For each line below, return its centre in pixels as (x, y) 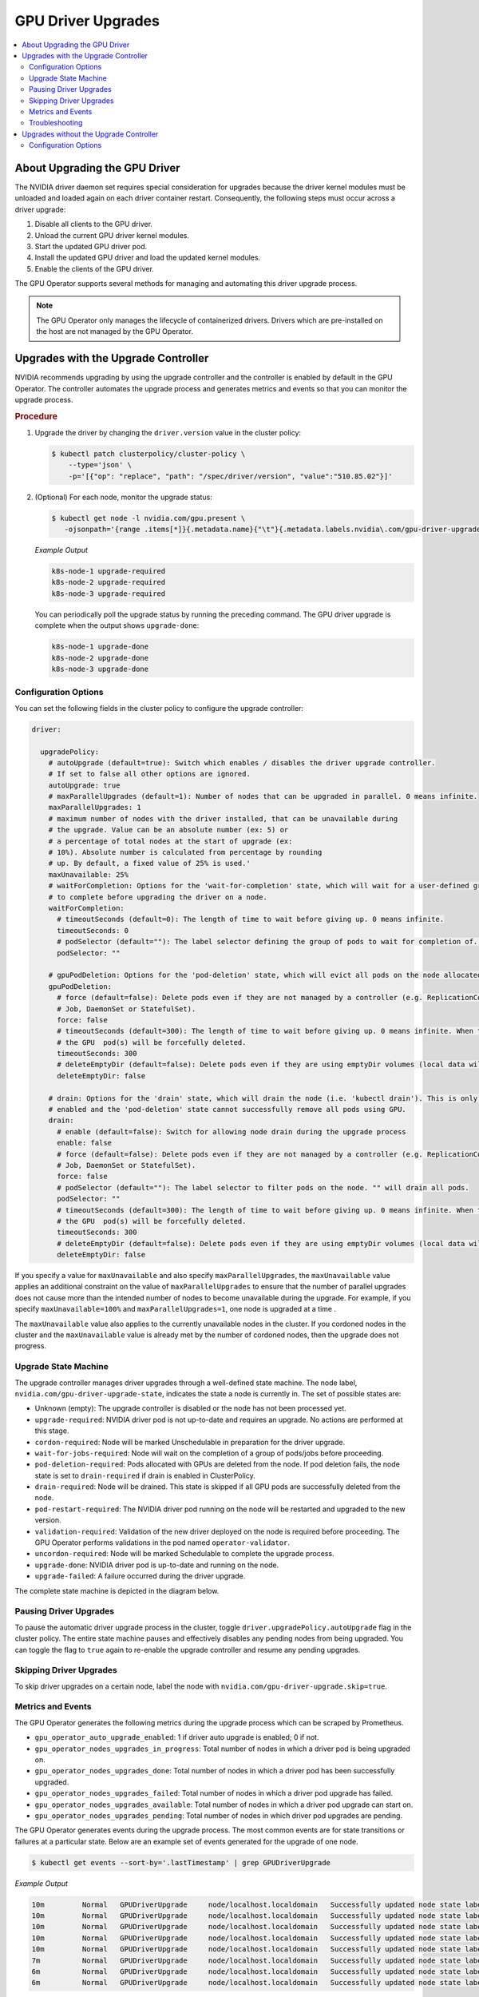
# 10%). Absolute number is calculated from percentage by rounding (185, 852)
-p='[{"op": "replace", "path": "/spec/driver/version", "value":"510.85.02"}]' (230, 476)
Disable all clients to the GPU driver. (94, 224)
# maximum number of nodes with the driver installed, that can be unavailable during (223, 818)
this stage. (52, 1431)
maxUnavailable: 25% (89, 874)
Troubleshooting (56, 123)
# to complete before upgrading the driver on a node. (158, 897)
